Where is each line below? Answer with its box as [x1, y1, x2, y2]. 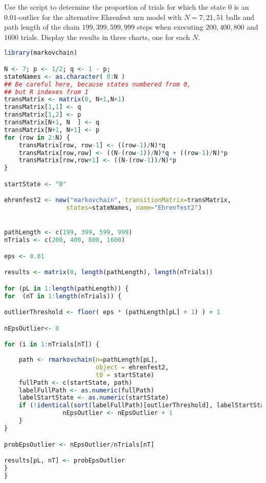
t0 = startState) [95, 371, 154, 379]
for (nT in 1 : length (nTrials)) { [4, 292, 122, 300]
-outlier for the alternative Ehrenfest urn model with [16, 11, 182, 22]
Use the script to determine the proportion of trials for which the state [4, 2, 226, 12]
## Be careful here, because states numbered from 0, [4, 80, 191, 88]
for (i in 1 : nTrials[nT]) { [4, 341, 100, 348]
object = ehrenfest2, [95, 363, 169, 371]
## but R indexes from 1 [4, 88, 88, 96]
